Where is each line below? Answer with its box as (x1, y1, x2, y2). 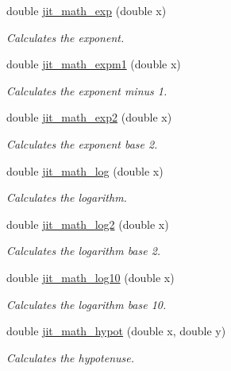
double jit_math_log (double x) (6, 162, 164, 179)
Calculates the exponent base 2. (6, 135, 158, 152)
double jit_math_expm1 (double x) (6, 56, 181, 72)
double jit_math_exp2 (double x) (6, 109, 172, 126)
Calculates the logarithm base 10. (6, 296, 167, 312)
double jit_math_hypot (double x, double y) (6, 323, 226, 339)
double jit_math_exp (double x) (6, 2, 167, 18)
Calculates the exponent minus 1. (6, 82, 167, 99)
